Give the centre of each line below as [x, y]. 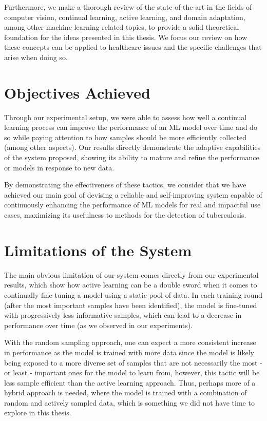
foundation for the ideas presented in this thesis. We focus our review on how [126, 37]
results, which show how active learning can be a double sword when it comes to [131, 285]
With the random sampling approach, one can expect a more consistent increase [130, 342]
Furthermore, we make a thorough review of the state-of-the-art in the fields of [128, 7]
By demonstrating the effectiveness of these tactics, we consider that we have [125, 185]
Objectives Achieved [77, 92]
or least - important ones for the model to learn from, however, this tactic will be [132, 372]
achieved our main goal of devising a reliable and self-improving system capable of [133, 194]
